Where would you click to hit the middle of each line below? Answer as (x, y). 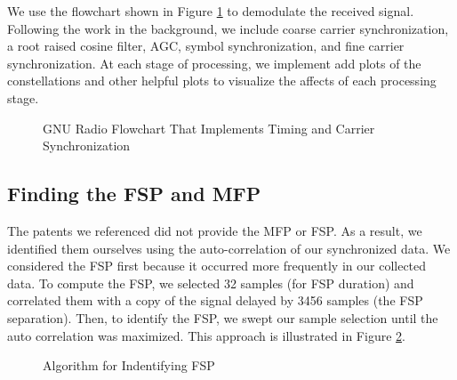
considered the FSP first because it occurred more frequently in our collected (217, 266)
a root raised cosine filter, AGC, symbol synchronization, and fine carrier (206, 46)
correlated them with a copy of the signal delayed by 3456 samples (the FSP (215, 300)
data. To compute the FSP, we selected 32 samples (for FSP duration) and (211, 283)
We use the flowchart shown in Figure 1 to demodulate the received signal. (211, 11)
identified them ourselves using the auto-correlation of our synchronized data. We (229, 248)
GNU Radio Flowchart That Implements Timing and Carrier (209, 128)
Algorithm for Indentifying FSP (129, 365)
